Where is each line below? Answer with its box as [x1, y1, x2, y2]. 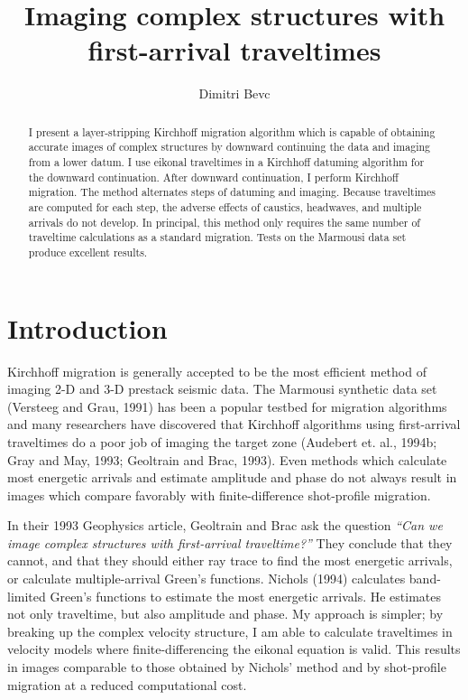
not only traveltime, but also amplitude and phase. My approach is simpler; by [7, 604, 444, 623]
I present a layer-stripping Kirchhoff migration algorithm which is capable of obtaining [28, 124, 436, 139]
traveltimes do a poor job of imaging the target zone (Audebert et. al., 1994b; [7, 432, 437, 451]
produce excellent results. [28, 244, 148, 259]
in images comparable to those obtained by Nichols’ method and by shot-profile [7, 658, 446, 677]
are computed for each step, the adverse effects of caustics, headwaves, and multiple [28, 199, 422, 214]
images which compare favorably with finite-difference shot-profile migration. [7, 485, 431, 504]
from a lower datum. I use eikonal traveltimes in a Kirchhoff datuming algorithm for [28, 154, 425, 170]
